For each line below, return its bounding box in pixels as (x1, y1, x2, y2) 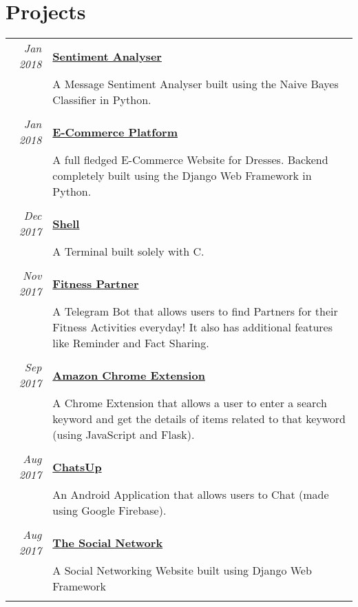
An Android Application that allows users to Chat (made (52, 486, 329, 503)
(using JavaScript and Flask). (52, 426, 195, 443)
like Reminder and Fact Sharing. (52, 335, 209, 351)
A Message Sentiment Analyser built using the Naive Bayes (52, 76, 339, 92)
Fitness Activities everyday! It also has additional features (52, 319, 333, 336)
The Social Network (52, 534, 163, 551)
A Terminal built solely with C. (52, 243, 204, 260)
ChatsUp (52, 458, 102, 475)
